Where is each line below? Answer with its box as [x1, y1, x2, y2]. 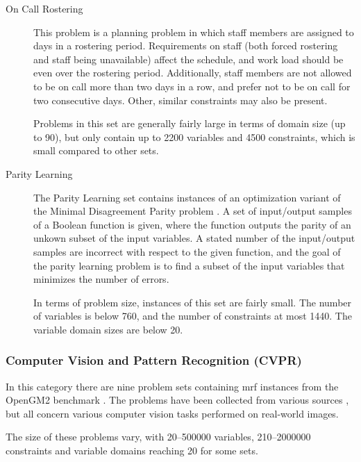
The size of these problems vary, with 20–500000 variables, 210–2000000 [6, 429, 311, 444]
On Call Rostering [6, 1, 83, 15]
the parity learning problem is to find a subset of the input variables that [33, 258, 345, 272]
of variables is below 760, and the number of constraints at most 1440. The [33, 308, 352, 323]
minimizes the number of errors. [33, 272, 169, 286]
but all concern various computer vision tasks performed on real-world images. [6, 406, 339, 420]
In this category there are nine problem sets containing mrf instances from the [6, 379, 339, 393]
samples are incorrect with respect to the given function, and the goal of [33, 244, 341, 258]
